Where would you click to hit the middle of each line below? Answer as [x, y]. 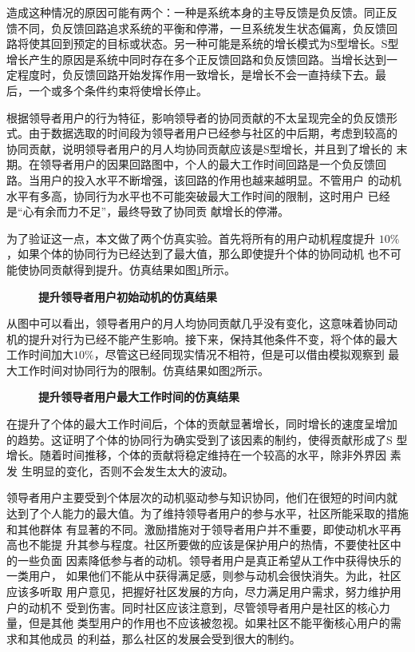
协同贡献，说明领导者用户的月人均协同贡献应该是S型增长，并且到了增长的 [200, 148]
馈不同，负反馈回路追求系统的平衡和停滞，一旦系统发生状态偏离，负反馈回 [202, 28]
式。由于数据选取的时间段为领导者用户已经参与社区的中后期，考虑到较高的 [202, 133]
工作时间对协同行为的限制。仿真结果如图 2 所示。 [143, 370]
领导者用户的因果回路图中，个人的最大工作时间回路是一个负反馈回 [213, 164]
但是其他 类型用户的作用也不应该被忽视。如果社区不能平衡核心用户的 [209, 623]
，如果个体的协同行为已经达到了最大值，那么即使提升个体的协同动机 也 [193, 254]
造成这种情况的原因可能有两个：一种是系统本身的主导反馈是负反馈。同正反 [202, 12]
